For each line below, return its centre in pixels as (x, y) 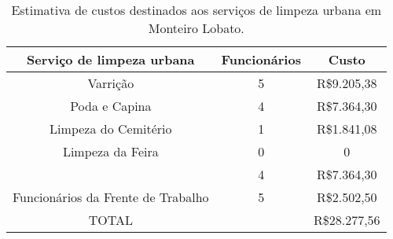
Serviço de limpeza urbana (111, 59)
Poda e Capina (111, 106)
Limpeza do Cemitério (111, 129)
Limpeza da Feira (110, 151)
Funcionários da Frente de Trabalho (111, 197)
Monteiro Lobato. (196, 28)
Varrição (111, 83)
